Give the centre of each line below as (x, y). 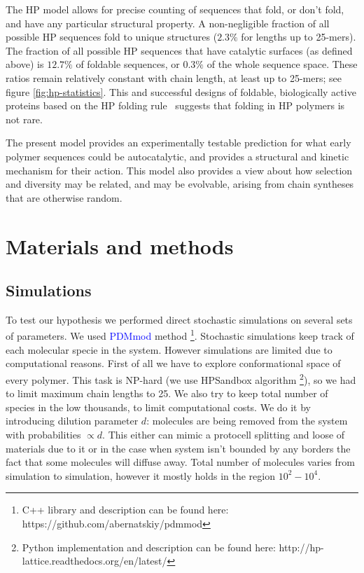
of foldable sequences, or (128, 64)
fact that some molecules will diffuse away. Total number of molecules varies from (180, 462)
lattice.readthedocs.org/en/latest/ (94, 561)
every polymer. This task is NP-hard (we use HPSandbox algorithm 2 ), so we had (181, 378)
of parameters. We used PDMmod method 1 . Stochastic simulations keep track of (180, 335)
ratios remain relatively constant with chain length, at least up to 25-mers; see (174, 77)
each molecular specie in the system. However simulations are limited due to (169, 349)
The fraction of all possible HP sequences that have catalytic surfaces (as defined (179, 50)
